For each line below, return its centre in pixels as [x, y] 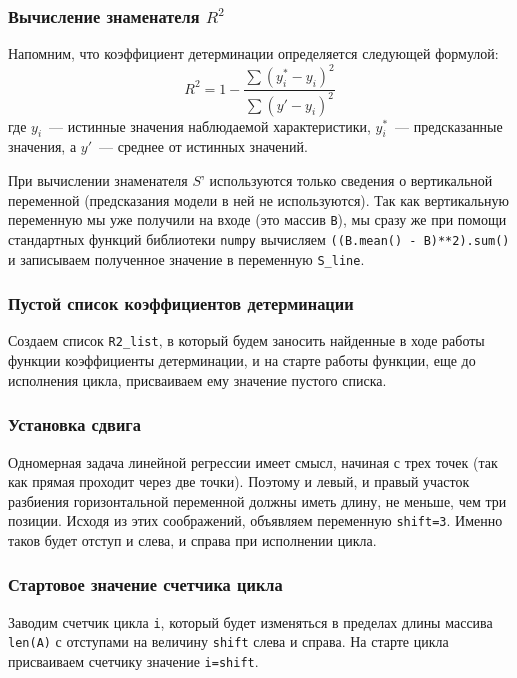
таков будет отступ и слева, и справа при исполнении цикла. [192, 539]
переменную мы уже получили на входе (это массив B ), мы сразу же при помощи [257, 219]
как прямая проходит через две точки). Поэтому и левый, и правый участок [239, 481]
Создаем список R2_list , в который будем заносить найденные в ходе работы [246, 340]
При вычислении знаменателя [98, 180]
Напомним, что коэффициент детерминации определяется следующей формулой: [253, 53]
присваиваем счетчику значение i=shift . [133, 661]
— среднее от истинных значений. [203, 146]
